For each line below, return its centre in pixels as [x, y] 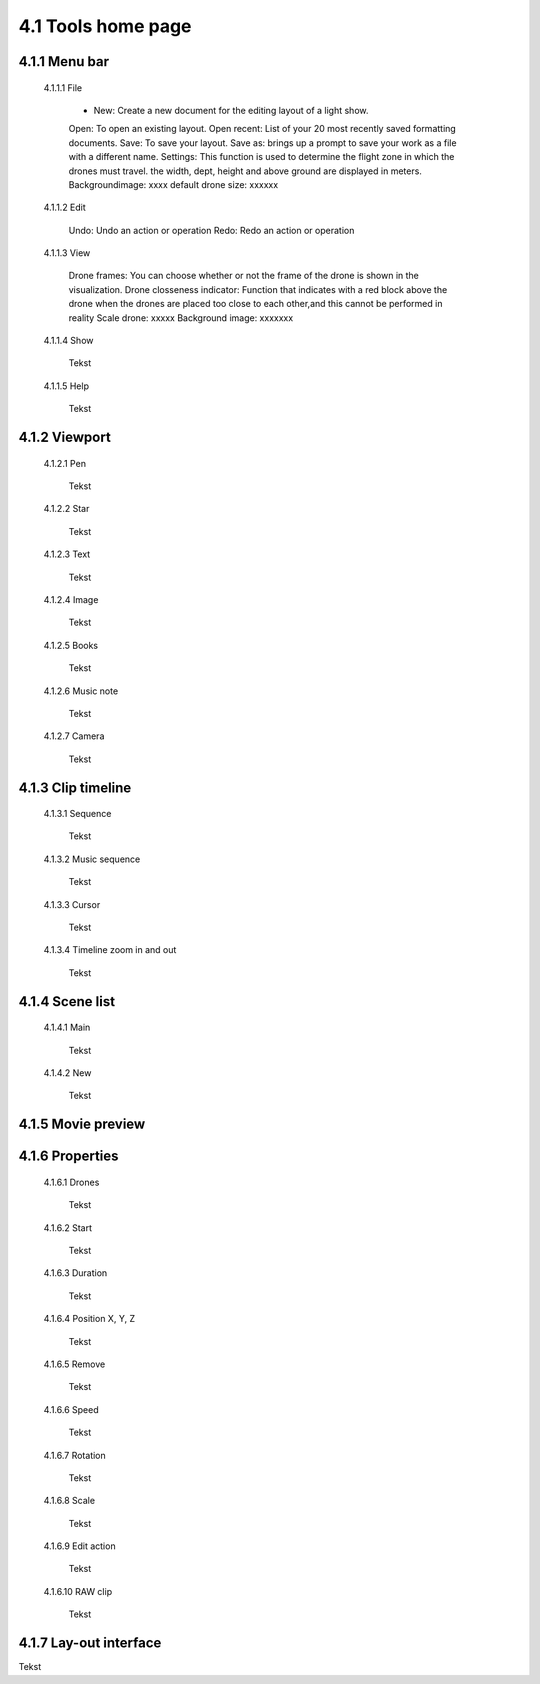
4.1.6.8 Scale [69, 1501]
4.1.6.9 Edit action [79, 1546]
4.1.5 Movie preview [82, 1124]
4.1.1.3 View [67, 253]
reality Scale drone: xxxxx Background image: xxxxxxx [181, 317]
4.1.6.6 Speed [71, 1409]
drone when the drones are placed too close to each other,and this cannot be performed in [255, 304]
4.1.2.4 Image [71, 599]
